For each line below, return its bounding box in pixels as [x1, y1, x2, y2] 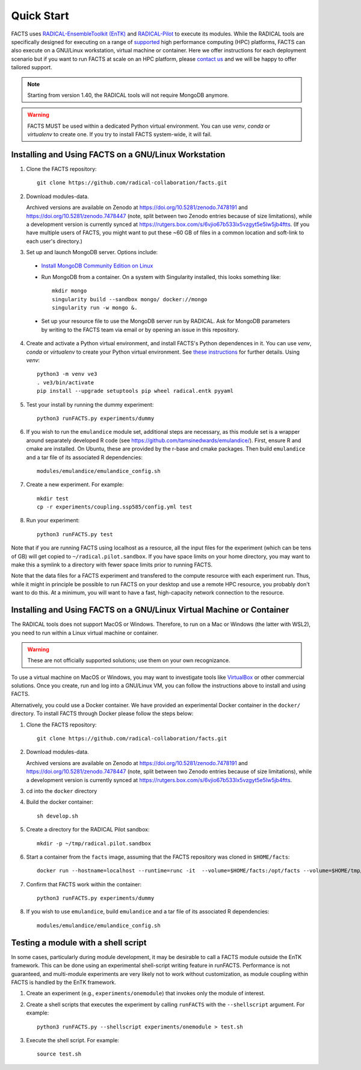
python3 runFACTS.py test [37, 531, 114, 537]
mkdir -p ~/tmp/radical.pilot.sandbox [37, 840, 152, 846]
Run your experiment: [26, 517, 80, 524]
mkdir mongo [52, 287, 87, 295]
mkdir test [37, 495, 69, 502]
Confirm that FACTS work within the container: [26, 880, 142, 888]
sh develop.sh [37, 812, 78, 819]
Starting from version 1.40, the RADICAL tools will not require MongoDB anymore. [27, 91, 229, 99]
